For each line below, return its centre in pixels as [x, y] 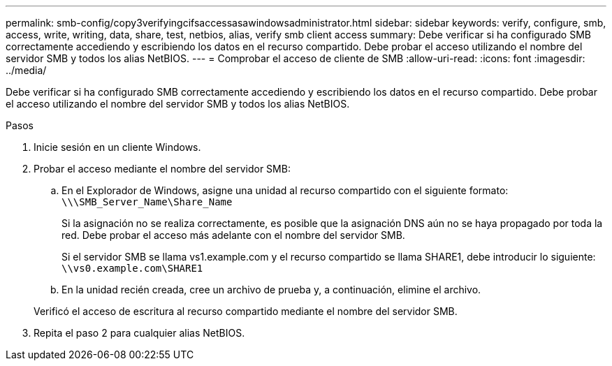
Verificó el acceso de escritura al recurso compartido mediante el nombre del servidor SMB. [246, 311]
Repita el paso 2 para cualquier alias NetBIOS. [139, 333]
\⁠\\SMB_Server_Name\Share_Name [147, 202]
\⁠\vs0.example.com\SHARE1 [132, 268]
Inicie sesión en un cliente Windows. [117, 147]
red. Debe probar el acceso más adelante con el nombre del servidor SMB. [233, 235]
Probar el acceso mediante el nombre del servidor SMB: [162, 169]
